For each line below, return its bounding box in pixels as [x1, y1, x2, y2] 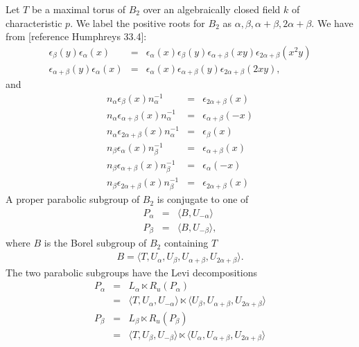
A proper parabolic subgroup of [6, 192, 140, 206]
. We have [311, 15, 353, 30]
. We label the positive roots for [70, 15, 205, 30]
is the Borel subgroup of [44, 235, 147, 250]
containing [164, 235, 209, 250]
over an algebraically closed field [143, 2, 281, 16]
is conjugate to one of [157, 192, 249, 206]
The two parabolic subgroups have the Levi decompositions [6, 265, 258, 279]
